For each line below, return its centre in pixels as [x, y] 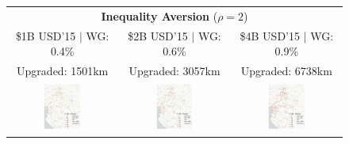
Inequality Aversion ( [159, 15]
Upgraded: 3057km [174, 71]
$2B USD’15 [158, 35]
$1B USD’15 [46, 35]
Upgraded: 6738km [286, 71]
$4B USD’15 [270, 35]
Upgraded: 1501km [63, 71]
